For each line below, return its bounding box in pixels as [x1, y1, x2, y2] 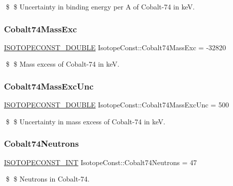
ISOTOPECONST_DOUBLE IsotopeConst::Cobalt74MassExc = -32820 [4, 42, 226, 52]
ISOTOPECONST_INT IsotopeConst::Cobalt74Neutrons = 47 [4, 157, 197, 167]
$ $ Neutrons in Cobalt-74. [5, 174, 90, 184]
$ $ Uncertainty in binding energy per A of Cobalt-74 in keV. [5, 1, 195, 11]
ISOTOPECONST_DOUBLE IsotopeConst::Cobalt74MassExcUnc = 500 [4, 99, 229, 110]
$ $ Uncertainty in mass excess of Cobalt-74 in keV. [5, 116, 165, 126]
